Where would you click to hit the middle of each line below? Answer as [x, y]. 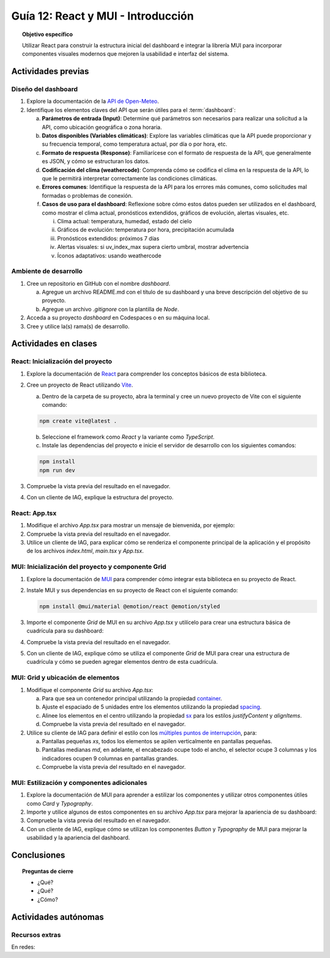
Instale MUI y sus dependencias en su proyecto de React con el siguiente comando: [132, 590]
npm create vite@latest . [78, 421]
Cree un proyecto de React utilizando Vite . [80, 385]
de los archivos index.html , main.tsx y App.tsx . [85, 551]
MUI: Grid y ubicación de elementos [65, 678]
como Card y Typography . [60, 803]
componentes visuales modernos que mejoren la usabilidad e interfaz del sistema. [126, 54]
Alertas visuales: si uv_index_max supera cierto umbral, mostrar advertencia [153, 247]
